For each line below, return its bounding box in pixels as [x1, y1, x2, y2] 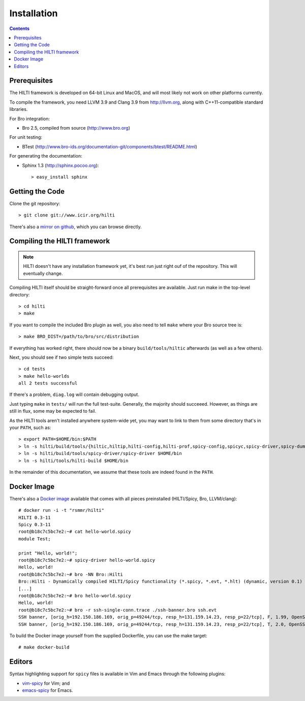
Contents [9, 25, 30, 32]
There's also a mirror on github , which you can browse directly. [9, 224, 142, 230]
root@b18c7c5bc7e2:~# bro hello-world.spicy [18, 593, 132, 598]
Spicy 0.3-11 [18, 522, 51, 528]
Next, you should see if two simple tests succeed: [9, 354, 114, 360]
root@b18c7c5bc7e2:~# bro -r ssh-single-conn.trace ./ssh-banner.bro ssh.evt [18, 607, 217, 613]
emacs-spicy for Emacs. [22, 687, 73, 693]
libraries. [9, 106, 28, 112]
